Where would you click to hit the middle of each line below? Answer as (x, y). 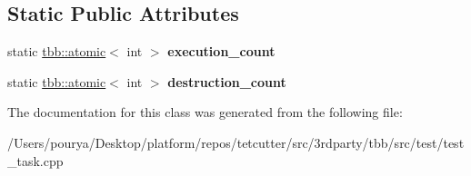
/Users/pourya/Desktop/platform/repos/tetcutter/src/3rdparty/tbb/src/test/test (236, 142)
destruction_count (227, 81)
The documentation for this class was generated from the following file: (205, 112)
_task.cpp (35, 160)
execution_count (221, 51)
